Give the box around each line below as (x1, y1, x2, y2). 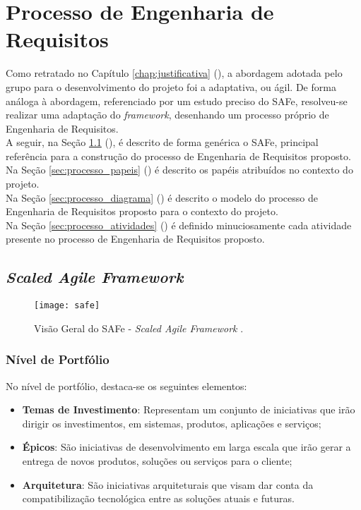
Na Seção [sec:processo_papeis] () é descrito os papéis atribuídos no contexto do (6, 162, 353, 177)
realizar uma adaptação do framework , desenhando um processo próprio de (6, 107, 329, 122)
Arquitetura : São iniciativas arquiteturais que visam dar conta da (22, 477, 314, 492)
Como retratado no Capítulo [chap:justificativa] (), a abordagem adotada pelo (6, 66, 343, 80)
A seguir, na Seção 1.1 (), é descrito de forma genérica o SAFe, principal (6, 135, 319, 150)
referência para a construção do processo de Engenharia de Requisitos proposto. (6, 148, 351, 163)
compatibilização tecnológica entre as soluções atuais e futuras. (22, 491, 295, 506)
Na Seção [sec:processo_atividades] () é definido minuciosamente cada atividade (6, 217, 352, 232)
